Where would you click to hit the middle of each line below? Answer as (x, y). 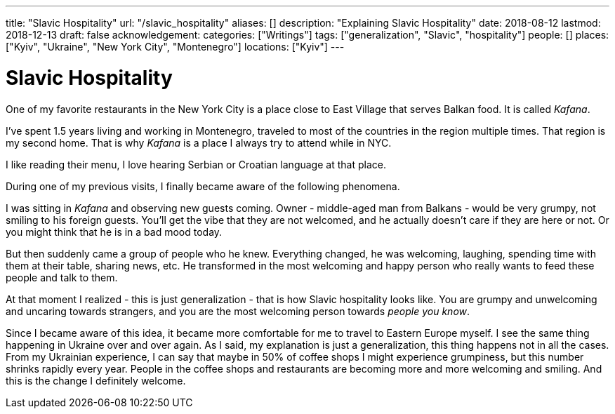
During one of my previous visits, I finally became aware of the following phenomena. (203, 186)
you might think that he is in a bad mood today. (114, 232)
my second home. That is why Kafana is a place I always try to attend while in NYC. (199, 142)
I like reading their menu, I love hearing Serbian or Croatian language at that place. (196, 164)
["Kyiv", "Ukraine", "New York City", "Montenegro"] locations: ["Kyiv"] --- (175, 47)
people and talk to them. (62, 277)
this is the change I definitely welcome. (96, 380)
